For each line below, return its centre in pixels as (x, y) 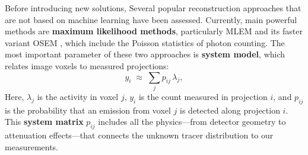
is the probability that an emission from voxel (88, 110)
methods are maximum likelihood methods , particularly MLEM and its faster (154, 31)
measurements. (32, 146)
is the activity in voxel (78, 96)
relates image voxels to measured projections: (87, 65)
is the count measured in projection (203, 96)
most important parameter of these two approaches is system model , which (145, 54)
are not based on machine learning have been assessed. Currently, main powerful (151, 19)
